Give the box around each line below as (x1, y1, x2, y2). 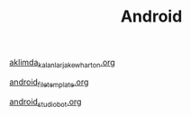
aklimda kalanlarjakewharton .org (9, 57, 115, 69)
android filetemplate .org (9, 76, 89, 89)
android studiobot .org (9, 96, 82, 109)
